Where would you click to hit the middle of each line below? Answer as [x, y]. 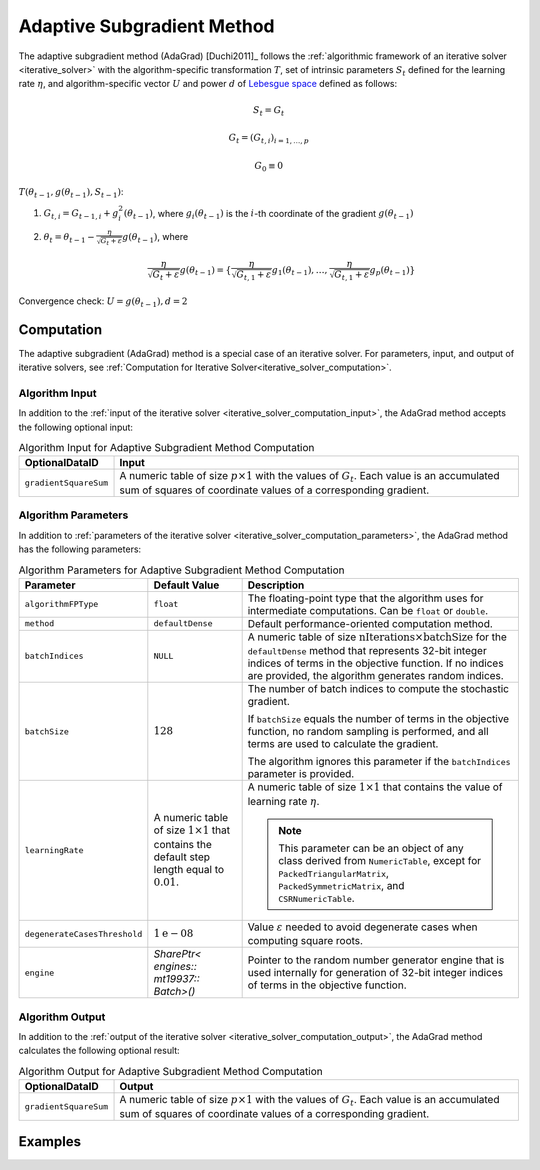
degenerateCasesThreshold [83, 933]
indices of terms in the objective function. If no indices [375, 663]
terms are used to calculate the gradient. [343, 744]
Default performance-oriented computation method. [370, 623]
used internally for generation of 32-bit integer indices [375, 973]
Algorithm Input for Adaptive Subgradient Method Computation [166, 448]
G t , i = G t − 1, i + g [81, 215]
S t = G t [269, 111]
